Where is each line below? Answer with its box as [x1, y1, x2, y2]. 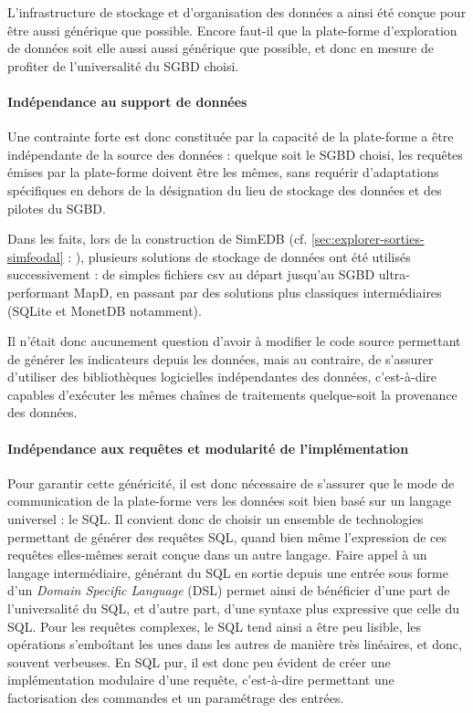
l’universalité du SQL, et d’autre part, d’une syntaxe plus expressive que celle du [7, 599, 460, 618]
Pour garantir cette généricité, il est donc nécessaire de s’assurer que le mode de [7, 473, 455, 492]
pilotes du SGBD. [7, 198, 106, 217]
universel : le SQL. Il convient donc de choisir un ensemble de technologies [7, 509, 424, 529]
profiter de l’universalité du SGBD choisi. [7, 56, 239, 75]
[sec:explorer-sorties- [310, 229, 425, 248]
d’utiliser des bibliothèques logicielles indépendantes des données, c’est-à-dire [7, 367, 437, 386]
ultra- [378, 265, 411, 284]
